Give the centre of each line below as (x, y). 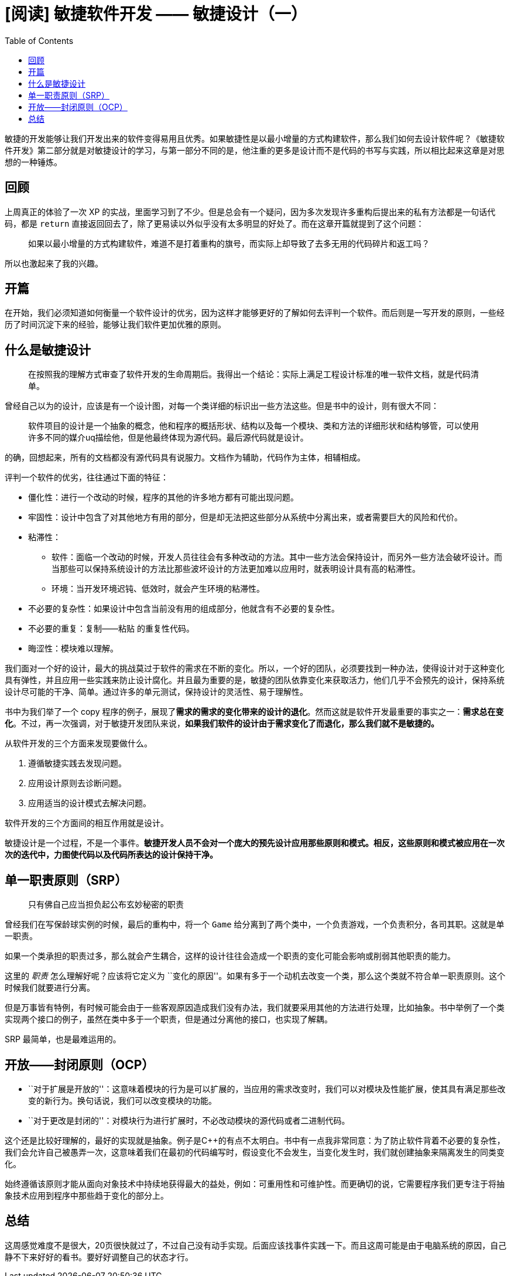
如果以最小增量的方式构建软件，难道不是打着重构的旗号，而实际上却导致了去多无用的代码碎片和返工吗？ (229, 243)
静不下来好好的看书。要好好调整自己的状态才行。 (99, 1257)
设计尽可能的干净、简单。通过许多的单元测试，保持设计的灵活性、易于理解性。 (156, 692)
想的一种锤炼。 (33, 162)
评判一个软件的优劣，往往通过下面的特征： (87, 477)
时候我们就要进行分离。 (50, 988)
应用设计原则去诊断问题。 (77, 783)
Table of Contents (39, 40)
